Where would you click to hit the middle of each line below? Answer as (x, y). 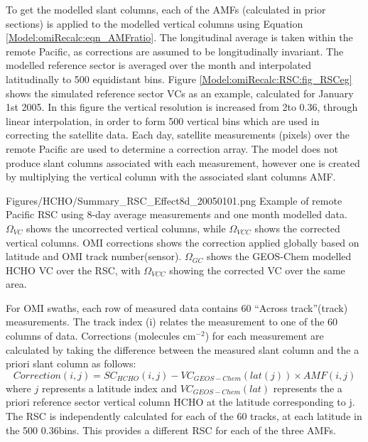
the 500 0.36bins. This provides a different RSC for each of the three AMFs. (171, 430)
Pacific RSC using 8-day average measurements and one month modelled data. (177, 214)
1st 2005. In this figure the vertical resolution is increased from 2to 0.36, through (182, 107)
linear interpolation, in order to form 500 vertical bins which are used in (163, 120)
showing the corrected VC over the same (257, 270)
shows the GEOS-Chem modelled (279, 256)
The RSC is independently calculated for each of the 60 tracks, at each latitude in (184, 416)
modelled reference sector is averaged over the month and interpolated (159, 65)
